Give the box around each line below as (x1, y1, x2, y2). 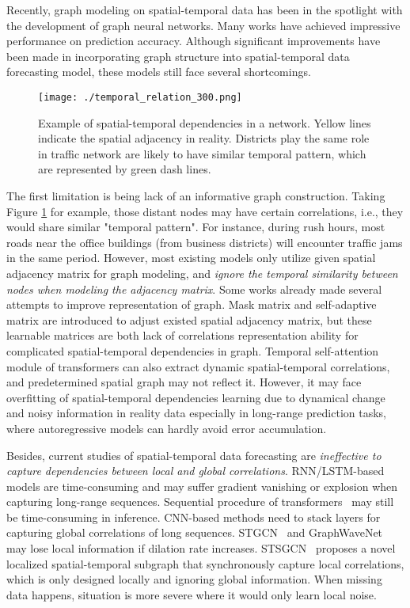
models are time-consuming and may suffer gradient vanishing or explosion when (6, 477, 398, 494)
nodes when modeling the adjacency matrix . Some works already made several (6, 280, 382, 297)
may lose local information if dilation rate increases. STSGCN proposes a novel (6, 540, 396, 557)
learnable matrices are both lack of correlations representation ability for (6, 327, 359, 344)
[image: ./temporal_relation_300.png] (38, 91, 242, 103)
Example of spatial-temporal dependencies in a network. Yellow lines (38, 114, 371, 131)
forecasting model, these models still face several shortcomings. (6, 63, 311, 80)
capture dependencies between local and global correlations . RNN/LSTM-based (6, 462, 385, 479)
